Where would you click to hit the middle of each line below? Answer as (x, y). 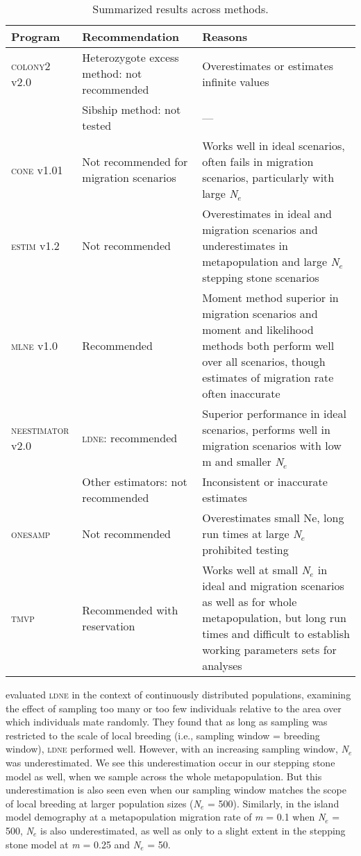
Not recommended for (135, 161)
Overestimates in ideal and (267, 213)
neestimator (40, 429)
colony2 (31, 65)
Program (36, 36)
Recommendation (131, 36)
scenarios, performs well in (266, 429)
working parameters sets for (269, 649)
